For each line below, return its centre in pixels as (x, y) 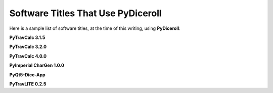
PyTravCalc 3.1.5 (27, 37)
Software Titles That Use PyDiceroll (85, 13)
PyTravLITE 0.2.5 (28, 84)
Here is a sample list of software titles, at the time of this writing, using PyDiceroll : (95, 28)
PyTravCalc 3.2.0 (28, 47)
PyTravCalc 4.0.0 (28, 56)
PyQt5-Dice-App (27, 75)
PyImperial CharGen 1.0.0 (37, 65)
